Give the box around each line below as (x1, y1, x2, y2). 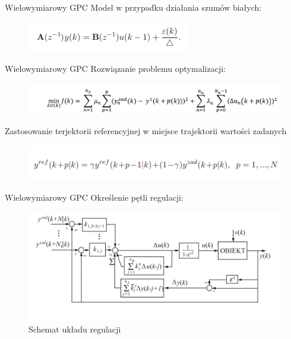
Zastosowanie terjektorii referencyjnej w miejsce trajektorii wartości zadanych (5, 125, 287, 137)
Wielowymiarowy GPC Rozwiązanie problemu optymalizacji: (5, 62, 226, 75)
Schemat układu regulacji (29, 323, 121, 335)
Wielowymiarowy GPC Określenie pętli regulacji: (5, 191, 184, 203)
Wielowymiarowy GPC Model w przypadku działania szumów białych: (5, 1, 262, 13)
